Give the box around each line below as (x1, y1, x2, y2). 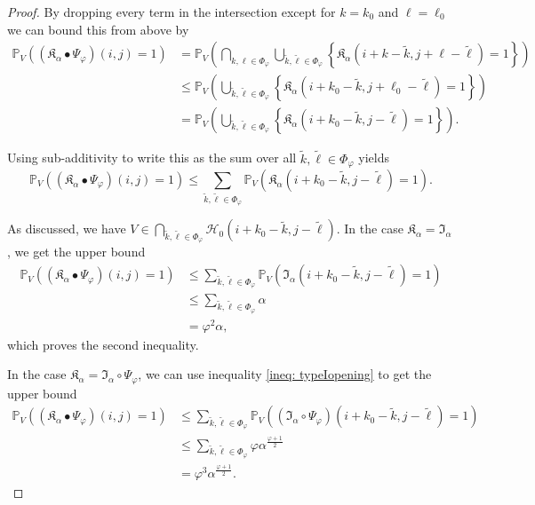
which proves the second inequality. (7, 335, 199, 353)
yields (358, 148, 389, 167)
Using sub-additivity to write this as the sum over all (7, 148, 297, 167)
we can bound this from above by (7, 20, 189, 38)
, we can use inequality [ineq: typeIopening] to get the (138, 365, 432, 383)
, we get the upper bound (7, 242, 146, 261)
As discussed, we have (7, 219, 126, 238)
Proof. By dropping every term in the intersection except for (7, 3, 336, 20)
